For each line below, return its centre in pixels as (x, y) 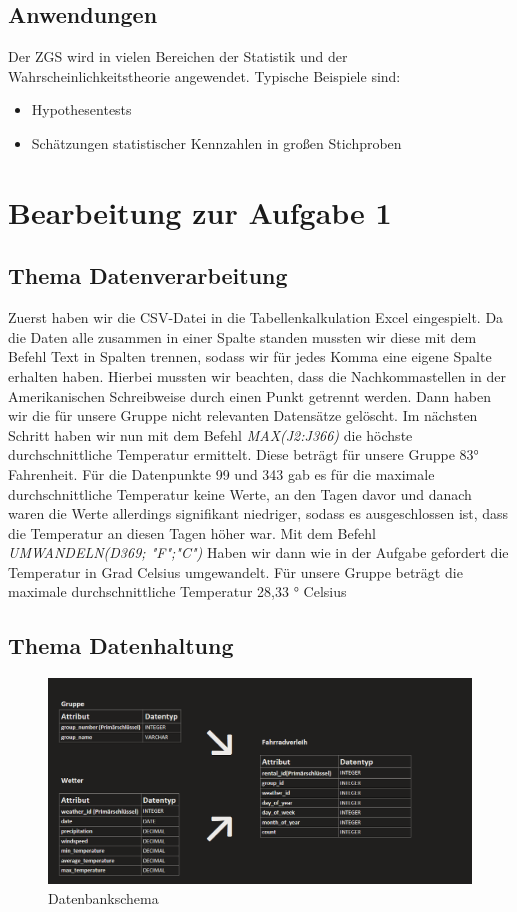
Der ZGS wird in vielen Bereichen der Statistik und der (178, 56)
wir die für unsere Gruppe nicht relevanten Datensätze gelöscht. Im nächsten (243, 415)
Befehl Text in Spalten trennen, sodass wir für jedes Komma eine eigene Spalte (250, 356)
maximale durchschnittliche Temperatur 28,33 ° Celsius (177, 591)
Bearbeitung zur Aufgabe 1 (200, 211)
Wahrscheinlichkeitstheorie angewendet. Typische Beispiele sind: (204, 75)
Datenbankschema (103, 897)
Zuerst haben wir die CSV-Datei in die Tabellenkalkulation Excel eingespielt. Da (256, 317)
